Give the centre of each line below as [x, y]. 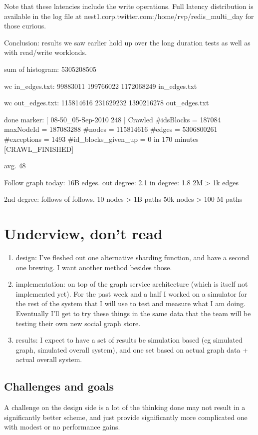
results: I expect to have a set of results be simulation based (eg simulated [129, 340]
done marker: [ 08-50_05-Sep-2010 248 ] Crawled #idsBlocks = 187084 [113, 119]
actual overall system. [49, 359]
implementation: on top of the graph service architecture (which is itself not [132, 284]
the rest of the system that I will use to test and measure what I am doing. [130, 303]
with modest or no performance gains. [62, 427]
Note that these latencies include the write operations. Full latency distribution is [129, 6]
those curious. [25, 26]
